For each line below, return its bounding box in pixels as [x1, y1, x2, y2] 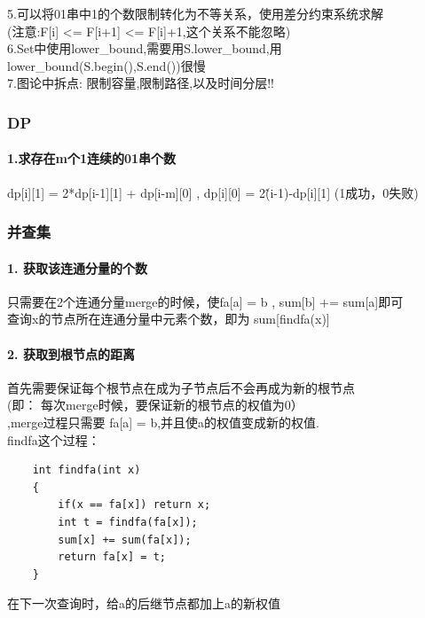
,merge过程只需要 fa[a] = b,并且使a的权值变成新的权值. [7, 413, 319, 432]
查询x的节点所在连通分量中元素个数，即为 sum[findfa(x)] [7, 309, 330, 328]
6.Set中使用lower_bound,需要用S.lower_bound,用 [7, 39, 282, 58]
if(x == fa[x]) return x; [58, 498, 211, 512]
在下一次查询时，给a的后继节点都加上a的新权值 [7, 594, 280, 613]
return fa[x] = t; [58, 551, 166, 564]
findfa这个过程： [7, 430, 100, 449]
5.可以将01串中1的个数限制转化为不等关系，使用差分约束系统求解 [7, 4, 383, 22]
